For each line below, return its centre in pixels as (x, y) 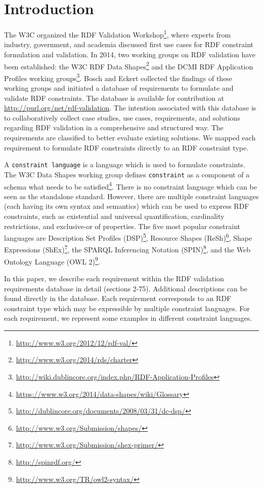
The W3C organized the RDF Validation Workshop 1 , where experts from (118, 34)
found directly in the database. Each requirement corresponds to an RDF (118, 298)
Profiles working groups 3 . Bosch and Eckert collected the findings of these (118, 77)
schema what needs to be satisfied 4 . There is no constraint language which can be (130, 185)
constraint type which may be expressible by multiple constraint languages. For (127, 308)
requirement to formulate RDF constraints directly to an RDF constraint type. (126, 147)
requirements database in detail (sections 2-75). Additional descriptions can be (126, 288)
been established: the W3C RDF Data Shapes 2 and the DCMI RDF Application (129, 65)
